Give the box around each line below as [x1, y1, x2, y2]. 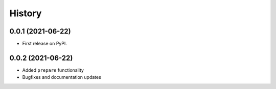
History [9, 8, 42, 19]
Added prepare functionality [22, 67, 84, 73]
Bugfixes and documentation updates [22, 74, 102, 80]
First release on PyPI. [22, 41, 67, 47]
